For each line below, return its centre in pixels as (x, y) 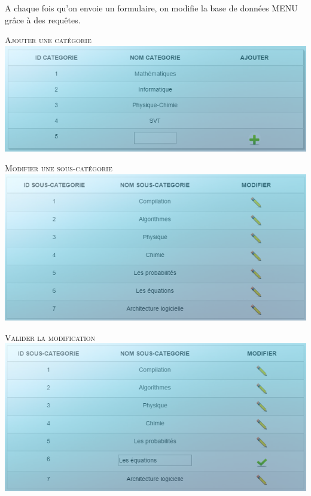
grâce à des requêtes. (43, 19)
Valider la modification (50, 337)
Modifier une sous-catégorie (59, 168)
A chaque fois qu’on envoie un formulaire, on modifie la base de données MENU (151, 8)
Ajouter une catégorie (48, 40)
